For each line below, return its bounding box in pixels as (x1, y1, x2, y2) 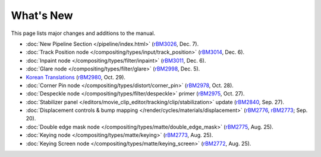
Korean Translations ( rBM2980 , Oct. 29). (26, 73, 126, 81)
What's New (11, 9, 74, 22)
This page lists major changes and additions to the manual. (11, 30, 156, 37)
